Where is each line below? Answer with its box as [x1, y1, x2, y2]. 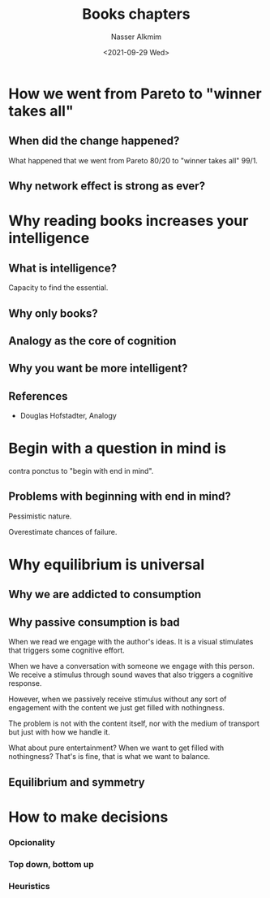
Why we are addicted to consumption [8, 588, 202, 601]
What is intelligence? [8, 261, 118, 275]
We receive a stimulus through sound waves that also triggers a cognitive [8, 670, 254, 679]
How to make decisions [8, 808, 169, 826]
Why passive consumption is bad [8, 615, 180, 629]
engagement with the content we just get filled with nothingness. [8, 703, 225, 713]
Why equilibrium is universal [8, 556, 205, 574]
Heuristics [8, 880, 50, 891]
